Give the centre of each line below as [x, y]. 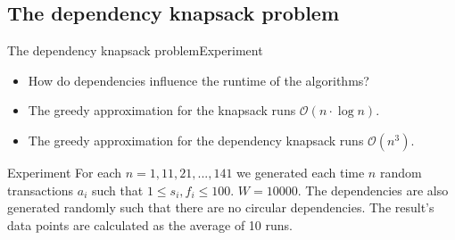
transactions [41, 190]
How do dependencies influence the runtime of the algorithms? [199, 80]
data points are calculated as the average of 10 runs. [150, 224]
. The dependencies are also [373, 190]
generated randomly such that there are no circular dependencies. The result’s [221, 207]
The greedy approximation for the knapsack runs [162, 110]
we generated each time [301, 172]
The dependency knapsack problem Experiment [135, 50]
